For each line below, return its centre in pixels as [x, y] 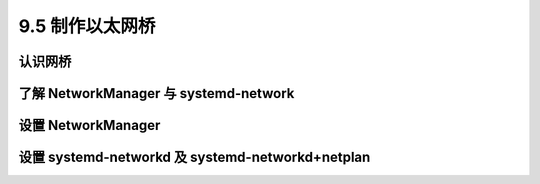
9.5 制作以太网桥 [87, 26]
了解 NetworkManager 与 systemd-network [156, 93]
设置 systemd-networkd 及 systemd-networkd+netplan [194, 157]
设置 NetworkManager [89, 125]
